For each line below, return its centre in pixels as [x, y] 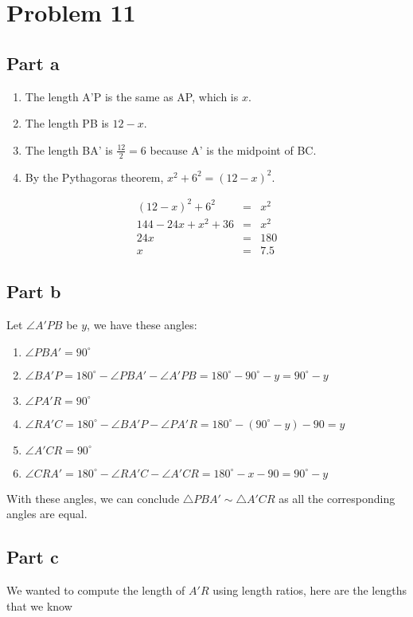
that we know [39, 605]
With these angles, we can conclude [93, 498]
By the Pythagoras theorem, [94, 177]
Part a [33, 63]
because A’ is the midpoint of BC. [233, 149]
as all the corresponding [337, 498]
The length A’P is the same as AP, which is [132, 96]
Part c [33, 557]
